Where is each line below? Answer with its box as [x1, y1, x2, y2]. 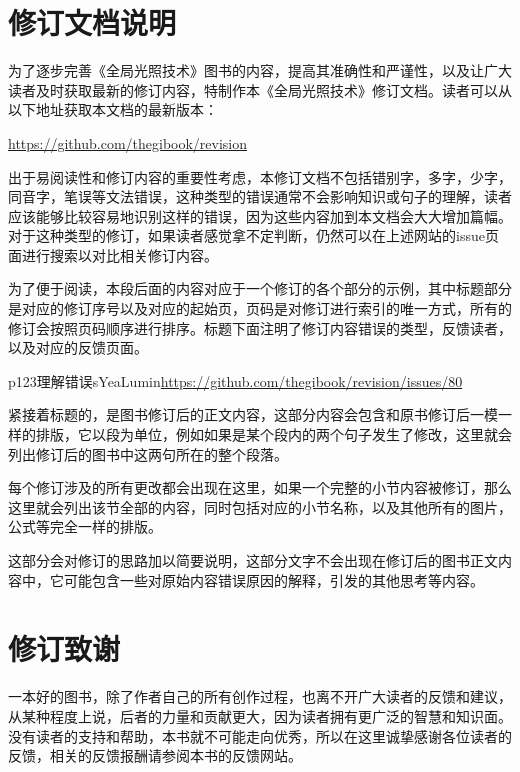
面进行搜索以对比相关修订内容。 [8, 244, 218, 265]
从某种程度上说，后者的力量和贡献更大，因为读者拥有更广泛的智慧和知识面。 [8, 705, 512, 726]
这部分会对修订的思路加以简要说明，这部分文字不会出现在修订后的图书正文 [8, 550, 498, 570]
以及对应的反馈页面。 [8, 337, 148, 358]
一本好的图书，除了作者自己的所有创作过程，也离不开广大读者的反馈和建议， [8, 686, 512, 707]
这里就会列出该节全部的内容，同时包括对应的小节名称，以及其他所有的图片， [8, 496, 512, 517]
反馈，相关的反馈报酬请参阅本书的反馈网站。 [8, 745, 302, 766]
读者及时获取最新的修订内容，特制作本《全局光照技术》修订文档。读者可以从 [8, 79, 512, 100]
